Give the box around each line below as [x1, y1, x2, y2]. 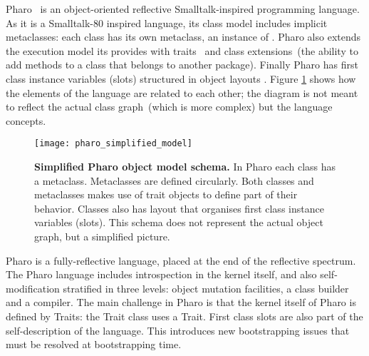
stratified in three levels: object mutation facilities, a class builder [63, 280, 349, 295]
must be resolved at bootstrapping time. [6, 337, 182, 352]
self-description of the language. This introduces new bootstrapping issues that [6, 322, 350, 337]
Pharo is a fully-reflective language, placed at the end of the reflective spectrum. [6, 253, 356, 268]
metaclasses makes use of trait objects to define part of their [34, 187, 298, 202]
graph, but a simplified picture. [34, 228, 170, 243]
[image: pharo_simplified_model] [34, 138, 192, 149]
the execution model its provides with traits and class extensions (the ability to [6, 43, 358, 58]
